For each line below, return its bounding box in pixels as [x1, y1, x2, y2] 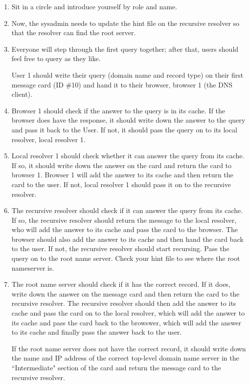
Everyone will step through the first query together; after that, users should [11, 43, 239, 54]
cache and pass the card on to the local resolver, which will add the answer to [11, 308, 245, 318]
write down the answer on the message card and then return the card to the [11, 288, 240, 299]
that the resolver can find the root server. [11, 27, 136, 38]
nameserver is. [11, 262, 54, 273]
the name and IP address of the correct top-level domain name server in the [11, 353, 239, 363]
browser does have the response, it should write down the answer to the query [11, 115, 246, 125]
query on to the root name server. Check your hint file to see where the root [11, 253, 240, 263]
